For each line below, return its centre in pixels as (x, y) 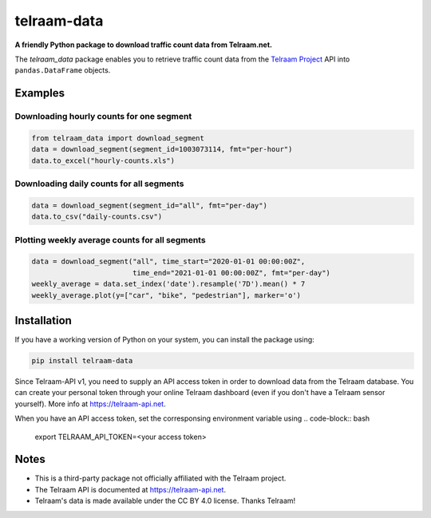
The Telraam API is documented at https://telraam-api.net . (130, 489)
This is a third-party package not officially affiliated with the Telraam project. (160, 478)
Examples (40, 93)
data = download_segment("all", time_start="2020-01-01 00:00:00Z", (168, 262)
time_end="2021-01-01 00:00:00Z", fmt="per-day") (231, 273)
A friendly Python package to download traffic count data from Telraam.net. (144, 45)
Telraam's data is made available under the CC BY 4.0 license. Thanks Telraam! (165, 501)
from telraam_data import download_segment (118, 138)
